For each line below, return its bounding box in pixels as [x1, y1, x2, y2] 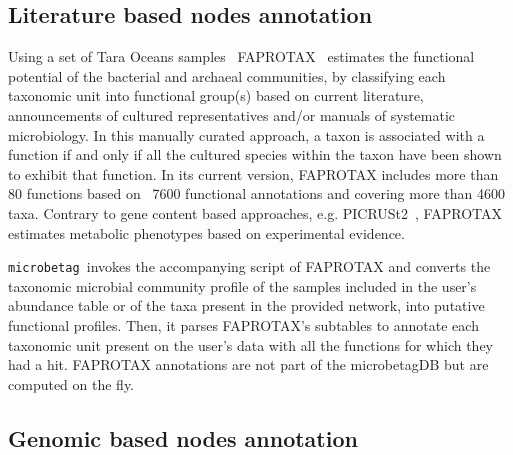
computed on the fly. [8, 373, 135, 394]
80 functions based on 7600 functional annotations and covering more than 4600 [8, 183, 505, 204]
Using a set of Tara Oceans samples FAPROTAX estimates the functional [8, 46, 475, 67]
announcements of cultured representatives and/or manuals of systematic [8, 104, 456, 125]
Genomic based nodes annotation [8, 422, 358, 453]
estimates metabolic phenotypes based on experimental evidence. [8, 222, 405, 243]
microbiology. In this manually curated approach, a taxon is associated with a [8, 124, 485, 145]
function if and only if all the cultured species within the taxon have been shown [8, 144, 502, 165]
